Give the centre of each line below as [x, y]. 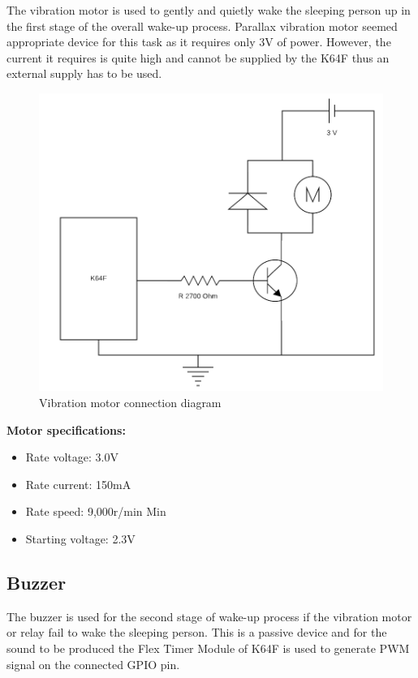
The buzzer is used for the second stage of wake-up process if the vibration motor [209, 616]
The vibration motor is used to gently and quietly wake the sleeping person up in [209, 10]
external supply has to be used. [84, 73]
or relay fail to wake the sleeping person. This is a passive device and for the [197, 632]
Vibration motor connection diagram [130, 403]
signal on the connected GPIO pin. [93, 664]
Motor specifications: [66, 429]
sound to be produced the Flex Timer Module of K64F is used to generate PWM [208, 648]
